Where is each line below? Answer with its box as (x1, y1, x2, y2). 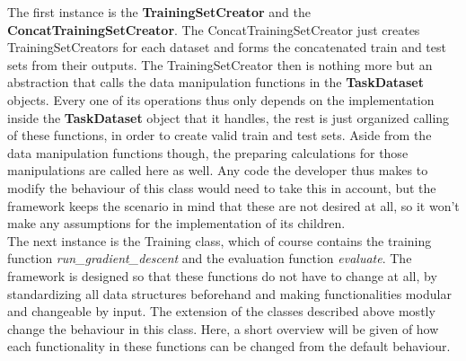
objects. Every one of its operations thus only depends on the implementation (7, 90, 435, 109)
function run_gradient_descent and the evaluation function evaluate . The (7, 249, 412, 268)
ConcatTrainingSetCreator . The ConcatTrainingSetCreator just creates (7, 20, 420, 39)
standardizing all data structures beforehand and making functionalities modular (7, 284, 452, 303)
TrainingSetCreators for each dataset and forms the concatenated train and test (7, 38, 446, 57)
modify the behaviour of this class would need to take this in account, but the (7, 178, 436, 197)
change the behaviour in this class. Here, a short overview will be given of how (7, 319, 439, 338)
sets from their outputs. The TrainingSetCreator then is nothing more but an (7, 55, 433, 74)
